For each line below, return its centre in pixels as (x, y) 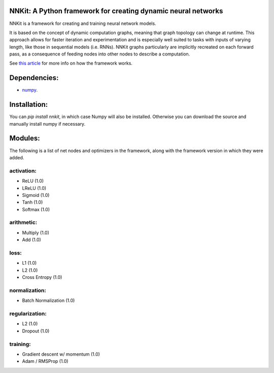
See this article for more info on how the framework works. (71, 63)
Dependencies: (34, 78)
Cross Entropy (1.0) (42, 277)
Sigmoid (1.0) (36, 195)
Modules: (25, 138)
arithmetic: (23, 222)
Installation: (29, 105)
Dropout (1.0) (36, 331)
